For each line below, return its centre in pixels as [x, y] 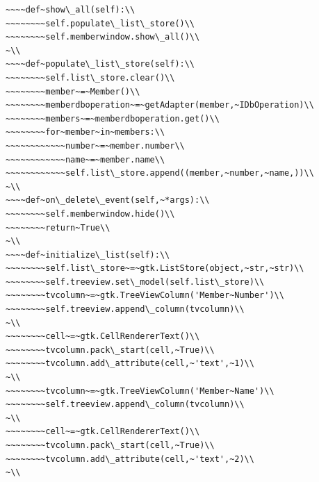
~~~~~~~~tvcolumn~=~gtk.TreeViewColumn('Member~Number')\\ [145, 296]
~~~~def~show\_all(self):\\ [71, 10]
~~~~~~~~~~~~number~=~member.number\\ [95, 146]
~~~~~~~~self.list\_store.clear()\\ [90, 77]
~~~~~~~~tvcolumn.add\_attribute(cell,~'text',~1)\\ [130, 364]
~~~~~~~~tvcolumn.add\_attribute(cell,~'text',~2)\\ [130, 459]
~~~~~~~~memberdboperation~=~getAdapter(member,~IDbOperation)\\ [160, 105]
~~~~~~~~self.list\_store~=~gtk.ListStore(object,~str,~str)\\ [155, 268]
